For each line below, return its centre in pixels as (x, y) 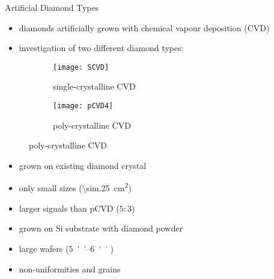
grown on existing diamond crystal (83, 165)
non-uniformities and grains (70, 268)
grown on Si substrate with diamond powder (101, 228)
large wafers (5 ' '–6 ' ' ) (66, 248)
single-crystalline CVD (94, 86)
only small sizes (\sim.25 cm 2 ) (75, 187)
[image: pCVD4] (83, 106)
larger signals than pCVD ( (69, 208)
